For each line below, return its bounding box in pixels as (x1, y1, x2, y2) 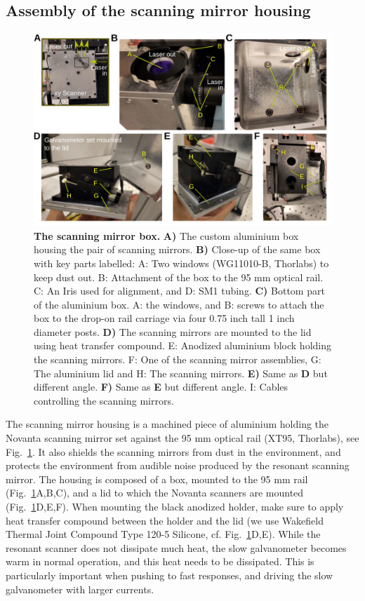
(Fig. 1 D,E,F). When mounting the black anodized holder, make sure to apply (6, 499, 344, 514)
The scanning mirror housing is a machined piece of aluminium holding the (6, 417, 329, 431)
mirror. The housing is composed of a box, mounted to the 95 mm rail (6, 471, 308, 486)
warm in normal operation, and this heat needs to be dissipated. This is (6, 554, 314, 569)
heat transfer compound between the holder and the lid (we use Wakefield (6, 513, 324, 527)
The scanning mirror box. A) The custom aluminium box (34, 228, 299, 243)
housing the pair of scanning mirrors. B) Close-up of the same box (34, 242, 321, 257)
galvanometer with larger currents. (6, 581, 154, 596)
